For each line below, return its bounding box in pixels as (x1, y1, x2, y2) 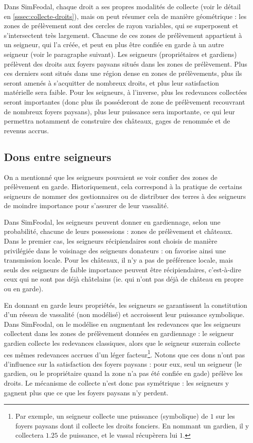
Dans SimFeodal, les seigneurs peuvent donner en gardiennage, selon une (4, 216, 221, 227)
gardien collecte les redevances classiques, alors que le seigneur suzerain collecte (4, 338, 240, 348)
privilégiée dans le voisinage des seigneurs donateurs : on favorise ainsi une (4, 245, 226, 255)
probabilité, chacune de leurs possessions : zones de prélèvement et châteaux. (4, 226, 233, 236)
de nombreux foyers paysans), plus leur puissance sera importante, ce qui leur (4, 106, 235, 116)
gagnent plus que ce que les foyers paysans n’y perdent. (4, 387, 169, 397)
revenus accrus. (4, 125, 49, 135)
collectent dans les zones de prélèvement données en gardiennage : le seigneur (4, 328, 234, 338)
